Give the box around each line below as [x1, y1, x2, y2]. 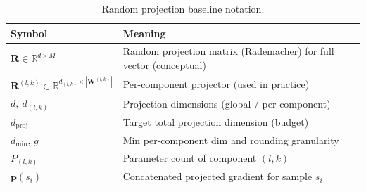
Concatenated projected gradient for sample [122, 169, 313, 184]
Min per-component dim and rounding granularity [122, 132, 339, 147]
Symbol [11, 25, 48, 40]
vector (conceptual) [122, 58, 206, 72]
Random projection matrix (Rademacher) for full [122, 44, 334, 58]
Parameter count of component [122, 151, 257, 165]
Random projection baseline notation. [101, 1, 265, 15]
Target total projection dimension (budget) [122, 115, 309, 129]
